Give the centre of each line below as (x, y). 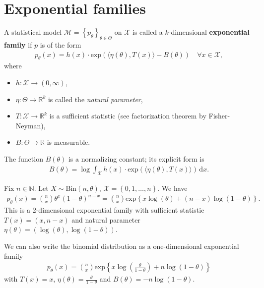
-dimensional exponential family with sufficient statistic (120, 210)
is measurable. (68, 142)
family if (18, 44)
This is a (17, 210)
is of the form (61, 44)
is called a (148, 32)
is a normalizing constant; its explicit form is (136, 158)
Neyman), (31, 125)
